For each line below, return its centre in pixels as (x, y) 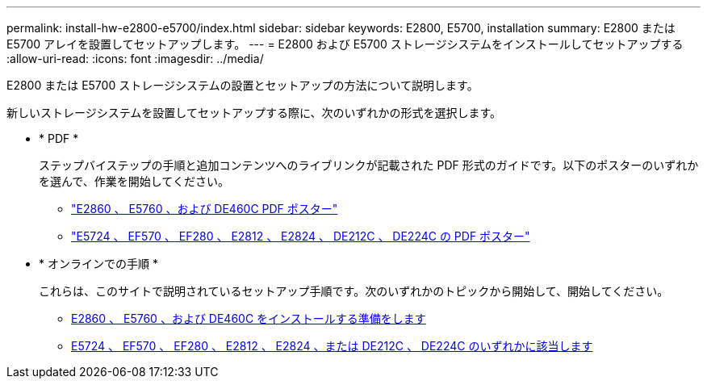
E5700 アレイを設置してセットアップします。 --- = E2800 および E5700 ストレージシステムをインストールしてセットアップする (345, 44)
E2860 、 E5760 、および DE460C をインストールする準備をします (249, 318)
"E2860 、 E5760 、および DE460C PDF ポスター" (205, 209)
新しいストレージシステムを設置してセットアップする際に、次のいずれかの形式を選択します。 (254, 113)
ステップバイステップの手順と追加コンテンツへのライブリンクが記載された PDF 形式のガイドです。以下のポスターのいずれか (369, 165)
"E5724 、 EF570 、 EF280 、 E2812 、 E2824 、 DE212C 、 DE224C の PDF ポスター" (301, 236)
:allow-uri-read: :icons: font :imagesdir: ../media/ (135, 59)
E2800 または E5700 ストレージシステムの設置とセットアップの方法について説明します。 (243, 85)
